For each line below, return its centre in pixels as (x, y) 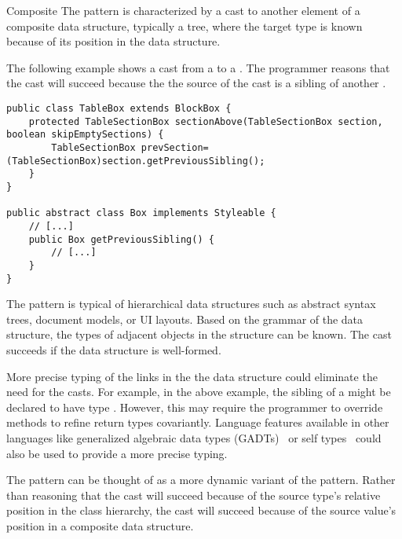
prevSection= (175, 147)
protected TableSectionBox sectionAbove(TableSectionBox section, (206, 121)
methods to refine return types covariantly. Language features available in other (198, 422)
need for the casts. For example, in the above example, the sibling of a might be (199, 392)
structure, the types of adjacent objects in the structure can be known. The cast (199, 334)
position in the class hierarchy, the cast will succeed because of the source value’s (201, 510)
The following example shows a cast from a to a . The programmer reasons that (198, 67)
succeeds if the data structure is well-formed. (114, 349)
